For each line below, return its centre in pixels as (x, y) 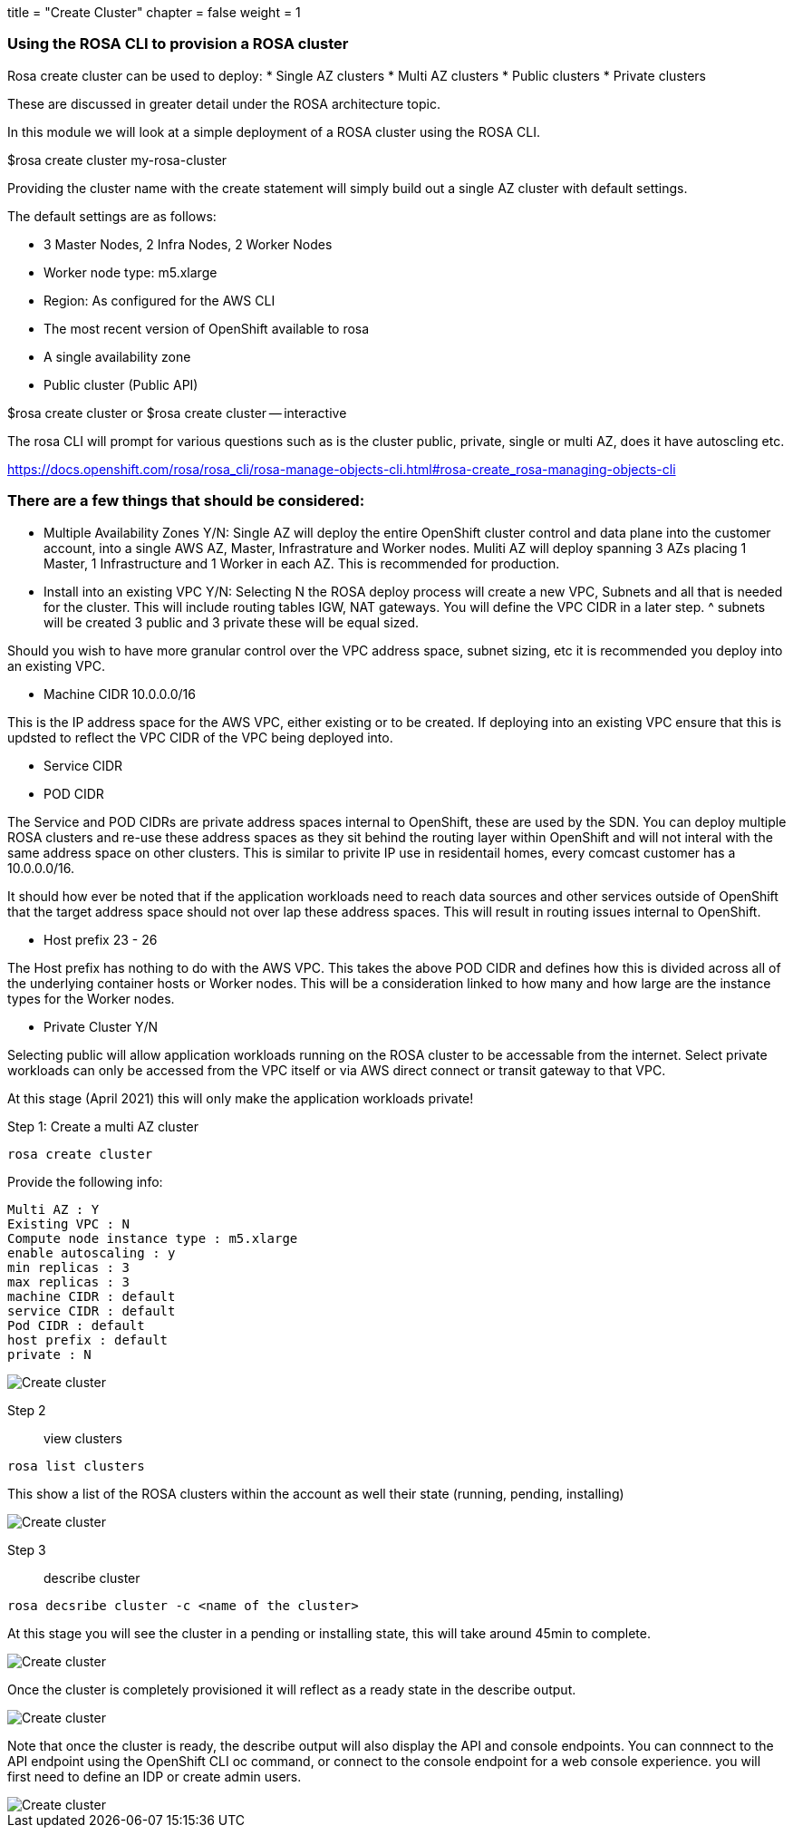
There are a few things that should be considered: (186, 501)
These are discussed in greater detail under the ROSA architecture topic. (224, 103)
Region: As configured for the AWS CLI (160, 300)
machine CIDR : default (92, 1296)
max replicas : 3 (68, 1282)
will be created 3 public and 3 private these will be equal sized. (232, 622)
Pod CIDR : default (76, 1325)
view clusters (83, 1438)
